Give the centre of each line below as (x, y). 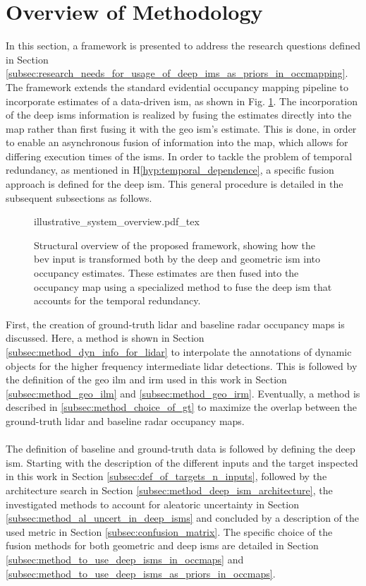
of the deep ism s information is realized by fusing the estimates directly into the (179, 115)
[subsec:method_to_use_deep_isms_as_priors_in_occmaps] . (141, 573)
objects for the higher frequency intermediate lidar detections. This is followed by (182, 365)
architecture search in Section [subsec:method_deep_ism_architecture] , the (169, 490)
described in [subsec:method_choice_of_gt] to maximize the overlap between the (182, 407)
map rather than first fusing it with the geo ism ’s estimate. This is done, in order (181, 128)
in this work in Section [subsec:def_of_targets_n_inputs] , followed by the (166, 476)
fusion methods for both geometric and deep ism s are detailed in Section (162, 545)
